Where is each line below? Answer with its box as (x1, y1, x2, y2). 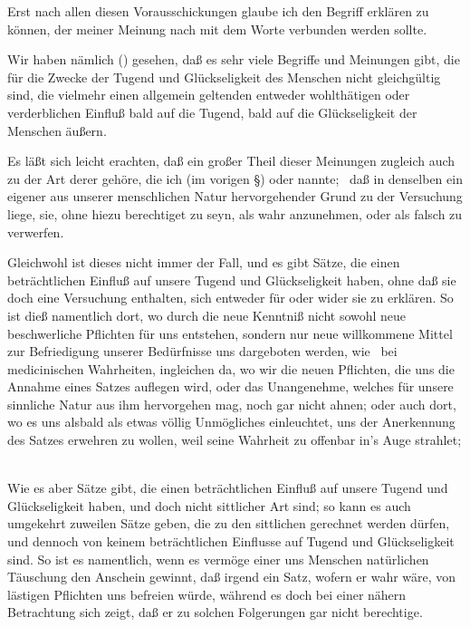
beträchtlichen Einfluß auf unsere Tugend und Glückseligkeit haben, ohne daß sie (7, 270, 456, 289)
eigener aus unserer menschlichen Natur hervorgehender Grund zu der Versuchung (7, 187, 463, 206)
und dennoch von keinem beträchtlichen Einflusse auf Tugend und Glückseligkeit (7, 532, 455, 551)
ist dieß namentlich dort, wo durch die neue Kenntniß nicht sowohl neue (7, 305, 407, 324)
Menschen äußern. (7, 121, 107, 140)
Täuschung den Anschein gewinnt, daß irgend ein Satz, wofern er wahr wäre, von (7, 567, 456, 586)
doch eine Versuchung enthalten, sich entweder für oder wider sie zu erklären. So (7, 288, 454, 307)
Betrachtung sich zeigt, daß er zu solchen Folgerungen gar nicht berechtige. (7, 603, 423, 622)
